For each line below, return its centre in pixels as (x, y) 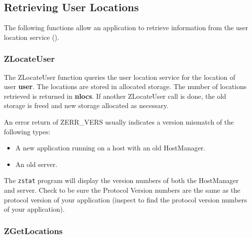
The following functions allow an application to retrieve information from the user (126, 27)
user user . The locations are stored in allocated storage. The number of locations (125, 86)
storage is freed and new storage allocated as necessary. (86, 105)
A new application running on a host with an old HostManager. (110, 148)
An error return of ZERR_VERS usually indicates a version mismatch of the (119, 121)
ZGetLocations (33, 230)
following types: (27, 131)
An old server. (36, 164)
